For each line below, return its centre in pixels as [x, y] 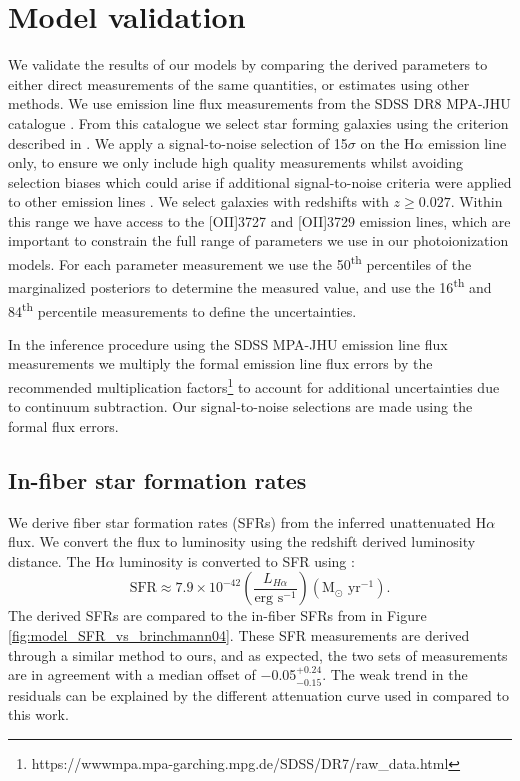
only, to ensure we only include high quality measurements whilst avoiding [236, 162]
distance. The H [57, 560]
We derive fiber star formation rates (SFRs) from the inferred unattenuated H [247, 521]
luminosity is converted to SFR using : [237, 560]
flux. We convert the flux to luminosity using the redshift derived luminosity [242, 541]
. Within [476, 201]
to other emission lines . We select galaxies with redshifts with [198, 201]
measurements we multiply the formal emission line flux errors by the [220, 363]
